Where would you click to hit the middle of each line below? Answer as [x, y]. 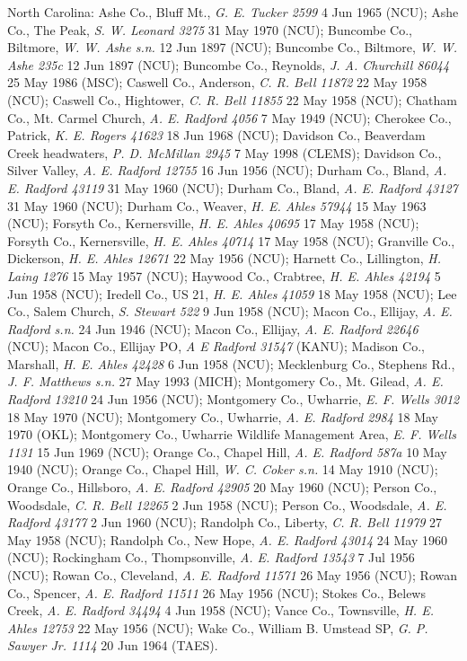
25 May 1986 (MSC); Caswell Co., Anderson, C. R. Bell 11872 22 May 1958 [217, 82]
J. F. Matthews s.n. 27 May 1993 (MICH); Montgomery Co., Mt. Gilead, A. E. [225, 381]
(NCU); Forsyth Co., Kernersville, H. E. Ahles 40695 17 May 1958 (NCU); [213, 223]
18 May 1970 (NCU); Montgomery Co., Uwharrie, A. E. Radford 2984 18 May [223, 416]
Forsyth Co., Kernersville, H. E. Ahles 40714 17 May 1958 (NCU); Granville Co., [231, 240]
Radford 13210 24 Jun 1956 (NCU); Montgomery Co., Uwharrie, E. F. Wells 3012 [233, 399]
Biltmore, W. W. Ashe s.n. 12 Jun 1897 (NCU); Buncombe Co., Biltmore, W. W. [233, 47]
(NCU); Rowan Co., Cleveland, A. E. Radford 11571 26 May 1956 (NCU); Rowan [232, 575]
